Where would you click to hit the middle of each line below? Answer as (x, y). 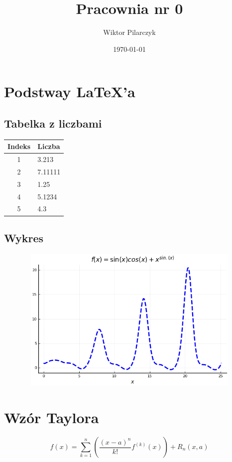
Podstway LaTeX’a (70, 91)
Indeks (19, 146)
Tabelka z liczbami (53, 123)
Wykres (24, 237)
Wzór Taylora (52, 417)
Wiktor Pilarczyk (129, 32)
